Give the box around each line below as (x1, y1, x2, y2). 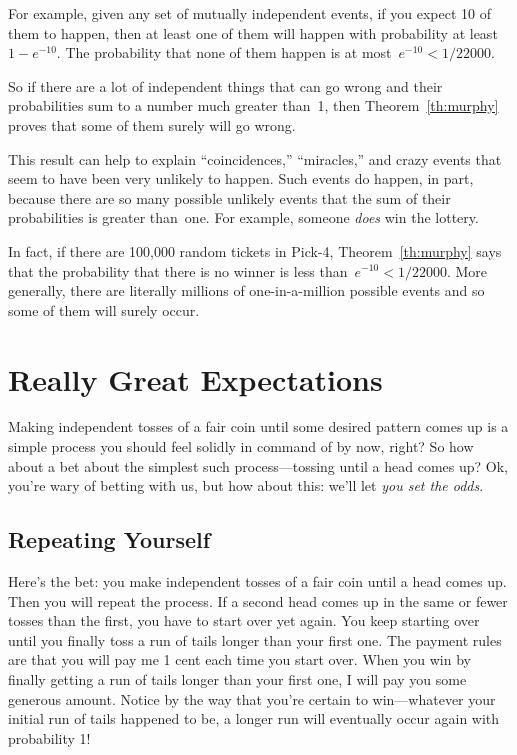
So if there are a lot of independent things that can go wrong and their (8, 75, 443, 96)
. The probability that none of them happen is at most (56, 42, 392, 63)
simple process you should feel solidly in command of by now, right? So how (8, 436, 474, 457)
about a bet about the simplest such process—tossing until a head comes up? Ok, (8, 455, 508, 476)
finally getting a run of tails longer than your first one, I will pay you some (8, 668, 467, 689)
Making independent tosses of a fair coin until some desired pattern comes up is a (8, 416, 509, 437)
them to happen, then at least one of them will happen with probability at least (8, 22, 498, 43)
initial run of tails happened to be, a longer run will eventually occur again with (8, 708, 500, 729)
